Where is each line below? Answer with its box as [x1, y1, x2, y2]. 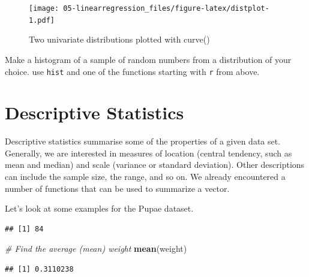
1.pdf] [29, 16, 55, 25]
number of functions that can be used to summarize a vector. [5, 182, 230, 194]
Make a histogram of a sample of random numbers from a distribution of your [5, 53, 292, 65]
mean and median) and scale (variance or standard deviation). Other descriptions [5, 158, 305, 171]
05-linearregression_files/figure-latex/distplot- [63, 4, 269, 13]
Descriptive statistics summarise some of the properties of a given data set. [5, 135, 281, 147]
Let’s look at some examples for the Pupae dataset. [5, 202, 194, 215]
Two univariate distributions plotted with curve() [29, 33, 210, 46]
